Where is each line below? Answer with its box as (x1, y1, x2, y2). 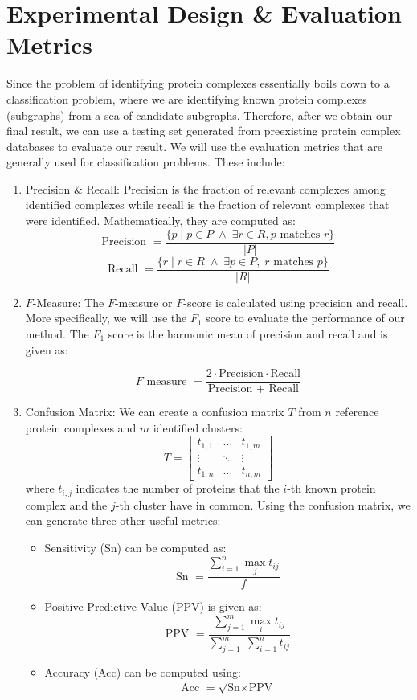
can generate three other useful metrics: (25, 512, 221, 529)
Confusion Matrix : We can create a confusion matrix (25, 403, 284, 420)
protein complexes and (25, 419, 137, 436)
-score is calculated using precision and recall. (183, 293, 408, 310)
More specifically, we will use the (25, 309, 187, 326)
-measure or (114, 293, 173, 310)
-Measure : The (32, 293, 104, 310)
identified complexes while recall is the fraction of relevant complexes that (25, 196, 390, 213)
